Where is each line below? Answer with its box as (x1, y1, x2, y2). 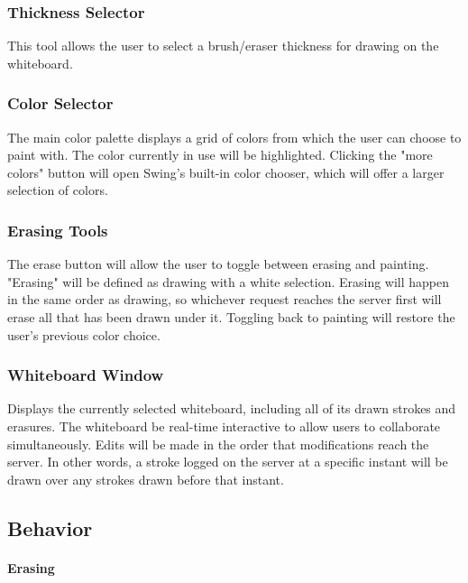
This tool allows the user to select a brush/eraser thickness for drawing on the (7, 36, 439, 55)
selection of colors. (7, 180, 108, 199)
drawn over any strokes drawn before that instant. (7, 469, 284, 488)
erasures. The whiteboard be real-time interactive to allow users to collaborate (7, 417, 441, 435)
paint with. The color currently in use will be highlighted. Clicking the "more (7, 145, 433, 164)
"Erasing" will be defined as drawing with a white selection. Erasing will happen (7, 272, 450, 291)
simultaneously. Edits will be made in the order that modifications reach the (7, 434, 429, 453)
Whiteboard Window (7, 364, 164, 386)
